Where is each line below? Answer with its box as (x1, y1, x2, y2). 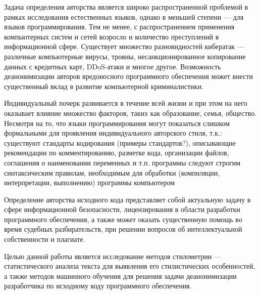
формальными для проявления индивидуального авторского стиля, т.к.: (4, 128, 222, 138)
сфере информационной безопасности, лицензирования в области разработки (4, 204, 240, 215)
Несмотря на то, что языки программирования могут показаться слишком (4, 117, 230, 128)
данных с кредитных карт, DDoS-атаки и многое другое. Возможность (4, 61, 221, 71)
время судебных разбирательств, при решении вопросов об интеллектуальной (4, 224, 242, 234)
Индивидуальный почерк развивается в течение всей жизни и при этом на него (4, 98, 247, 108)
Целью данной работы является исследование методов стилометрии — (4, 250, 221, 261)
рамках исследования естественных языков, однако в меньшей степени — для (4, 11, 244, 22)
